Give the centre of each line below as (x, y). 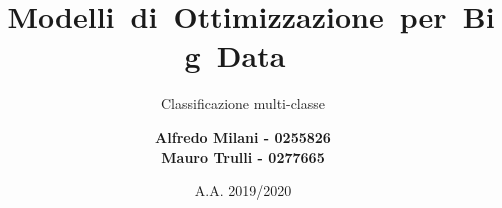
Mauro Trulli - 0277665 (243, 156)
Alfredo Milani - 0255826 (243, 136)
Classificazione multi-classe (243, 103)
